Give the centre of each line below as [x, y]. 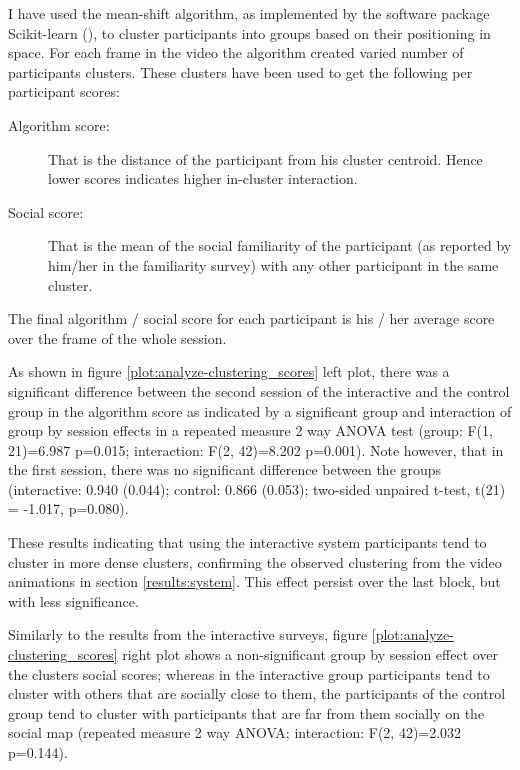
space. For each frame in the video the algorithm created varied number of [236, 52]
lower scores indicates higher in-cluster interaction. [203, 178]
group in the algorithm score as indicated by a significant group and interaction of [260, 410]
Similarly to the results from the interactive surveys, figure [188, 634]
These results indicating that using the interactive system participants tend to [247, 542]
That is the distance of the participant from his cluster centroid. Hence [265, 158]
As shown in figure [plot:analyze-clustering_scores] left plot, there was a [229, 371]
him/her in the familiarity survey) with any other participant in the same [273, 264]
